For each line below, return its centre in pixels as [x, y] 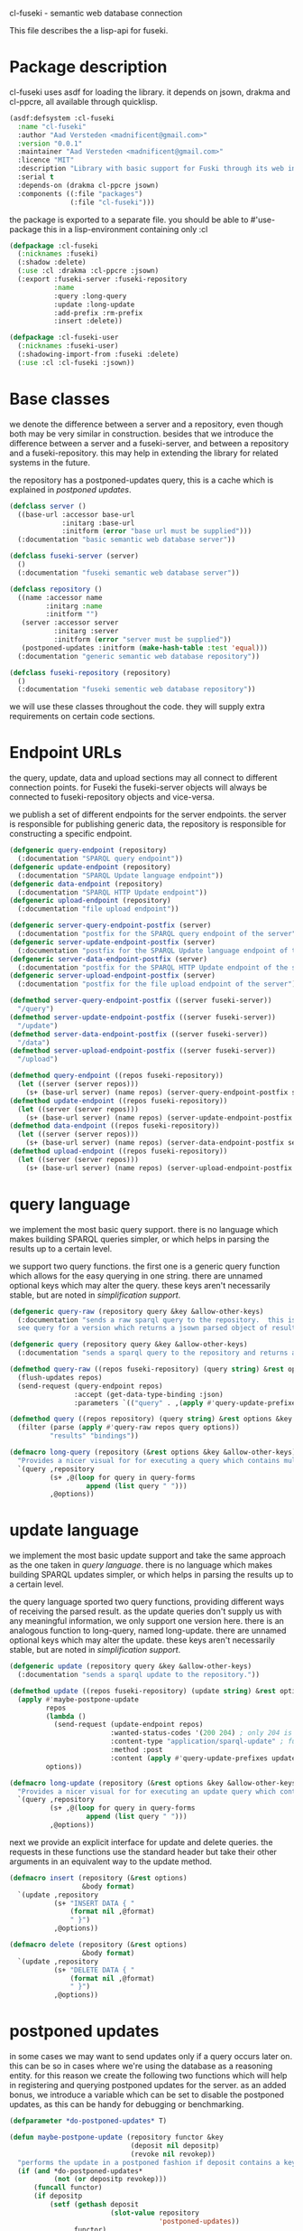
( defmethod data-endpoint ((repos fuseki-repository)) [115, 1126]
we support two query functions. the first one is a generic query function [145, 1266]
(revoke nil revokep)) [173, 2154]
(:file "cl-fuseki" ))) [112, 202]
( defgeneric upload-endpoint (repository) [90, 901]
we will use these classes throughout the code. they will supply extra [138, 707]
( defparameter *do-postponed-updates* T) [88, 2121]
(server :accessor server [70, 623]
